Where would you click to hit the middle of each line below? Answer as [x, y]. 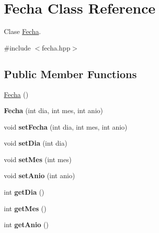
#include [17, 47]
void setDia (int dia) [36, 143]
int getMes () [25, 208]
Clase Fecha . [23, 31]
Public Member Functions [70, 74]
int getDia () [24, 192]
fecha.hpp [56, 47]
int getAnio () [26, 225]
